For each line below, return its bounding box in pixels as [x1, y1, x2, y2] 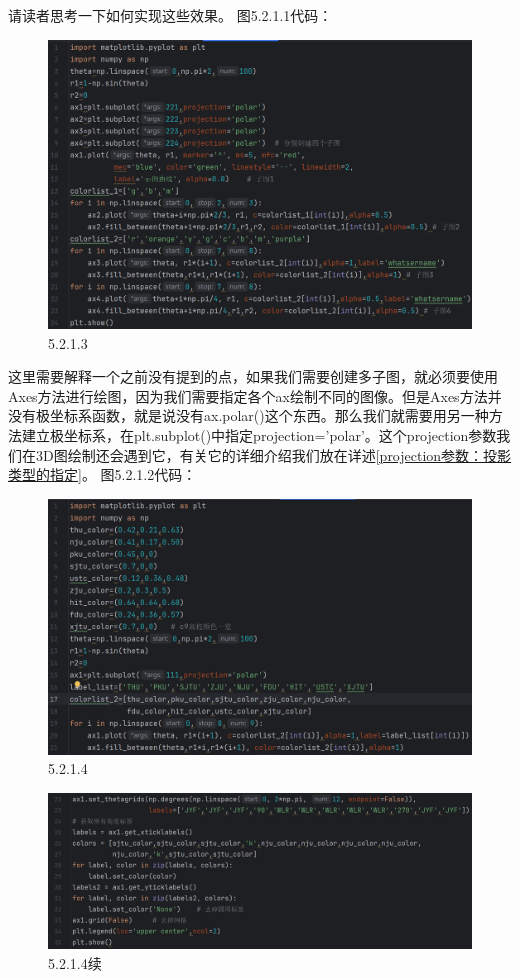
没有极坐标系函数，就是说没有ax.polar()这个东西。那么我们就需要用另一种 [8, 405, 489, 426]
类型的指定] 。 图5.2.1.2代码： [8, 464, 197, 485]
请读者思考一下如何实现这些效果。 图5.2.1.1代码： [8, 5, 333, 25]
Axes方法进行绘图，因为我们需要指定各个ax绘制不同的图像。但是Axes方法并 [8, 385, 502, 406]
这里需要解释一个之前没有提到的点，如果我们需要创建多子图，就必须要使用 [8, 366, 498, 387]
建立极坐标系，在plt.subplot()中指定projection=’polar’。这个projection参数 [21, 424, 497, 445]
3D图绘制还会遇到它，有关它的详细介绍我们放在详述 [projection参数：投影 [35, 444, 512, 465]
